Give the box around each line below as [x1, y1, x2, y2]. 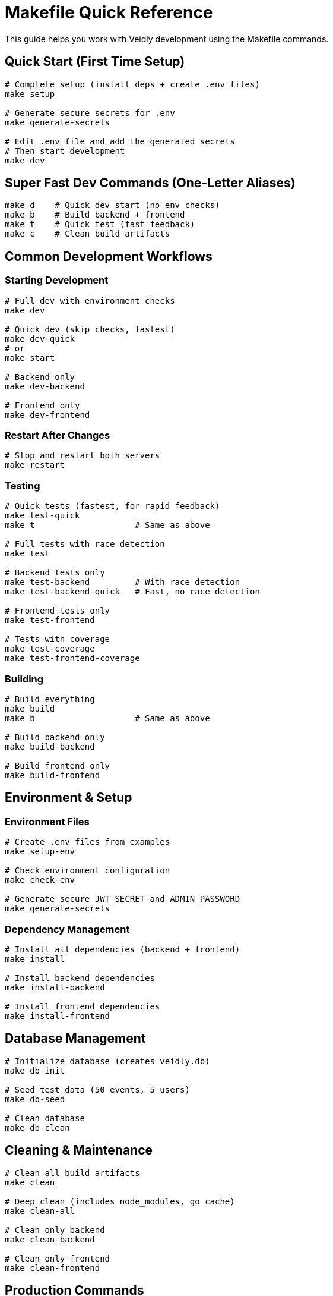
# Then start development [5, 146, 125, 156]
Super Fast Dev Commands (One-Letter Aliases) [5, 175, 296, 191]
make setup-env [5, 847, 75, 857]
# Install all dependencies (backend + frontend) [5, 944, 240, 954]
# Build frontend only [5, 760, 110, 770]
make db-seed [5, 1094, 65, 1104]
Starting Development [5, 274, 109, 287]
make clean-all [5, 1206, 75, 1216]
